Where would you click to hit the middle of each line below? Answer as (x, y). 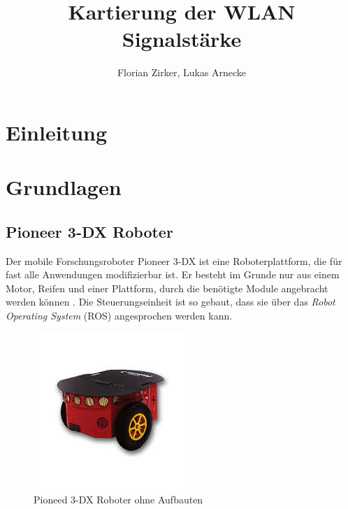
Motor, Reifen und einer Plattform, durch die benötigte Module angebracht (167, 288)
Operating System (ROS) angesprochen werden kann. (119, 316)
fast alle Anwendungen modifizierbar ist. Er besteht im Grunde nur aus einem (173, 274)
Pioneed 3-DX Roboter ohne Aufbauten (118, 500)
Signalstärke (182, 39)
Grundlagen (64, 187)
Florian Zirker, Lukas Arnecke (182, 72)
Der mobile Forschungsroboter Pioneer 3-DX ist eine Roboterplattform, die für (174, 260)
